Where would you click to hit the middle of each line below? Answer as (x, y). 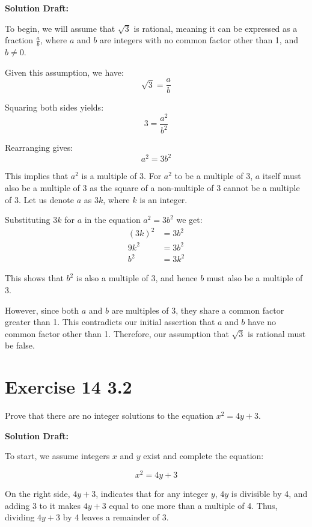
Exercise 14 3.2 (69, 387)
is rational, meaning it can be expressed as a (216, 28)
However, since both (42, 310)
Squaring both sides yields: (54, 107)
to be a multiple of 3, (214, 176)
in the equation (112, 220)
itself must (282, 176)
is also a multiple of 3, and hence (137, 278)
